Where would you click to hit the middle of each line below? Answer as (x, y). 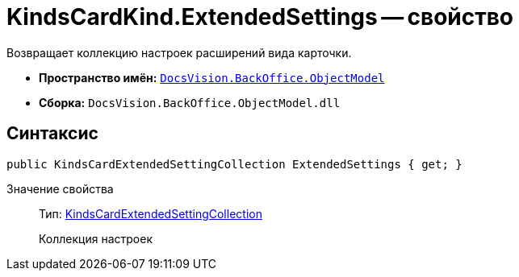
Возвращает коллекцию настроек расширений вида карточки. (179, 52)
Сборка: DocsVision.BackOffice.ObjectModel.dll (190, 102)
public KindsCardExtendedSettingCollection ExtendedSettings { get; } (234, 164)
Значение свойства (60, 188)
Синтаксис (52, 134)
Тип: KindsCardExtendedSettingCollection (151, 213)
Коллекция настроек (96, 238)
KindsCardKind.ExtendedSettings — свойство (260, 17)
